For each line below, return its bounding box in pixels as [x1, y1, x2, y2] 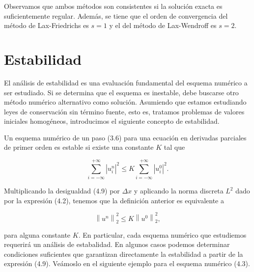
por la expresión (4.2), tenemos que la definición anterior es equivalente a [4, 195, 224, 205]
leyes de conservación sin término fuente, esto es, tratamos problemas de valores [4, 106, 245, 116]
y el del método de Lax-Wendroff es [109, 20, 217, 30]
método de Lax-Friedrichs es [4, 20, 89, 30]
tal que [164, 142, 185, 152]
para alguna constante [4, 229, 71, 240]
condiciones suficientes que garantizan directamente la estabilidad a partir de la [4, 248, 243, 259]
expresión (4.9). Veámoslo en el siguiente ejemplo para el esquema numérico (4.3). [4, 258, 250, 269]
